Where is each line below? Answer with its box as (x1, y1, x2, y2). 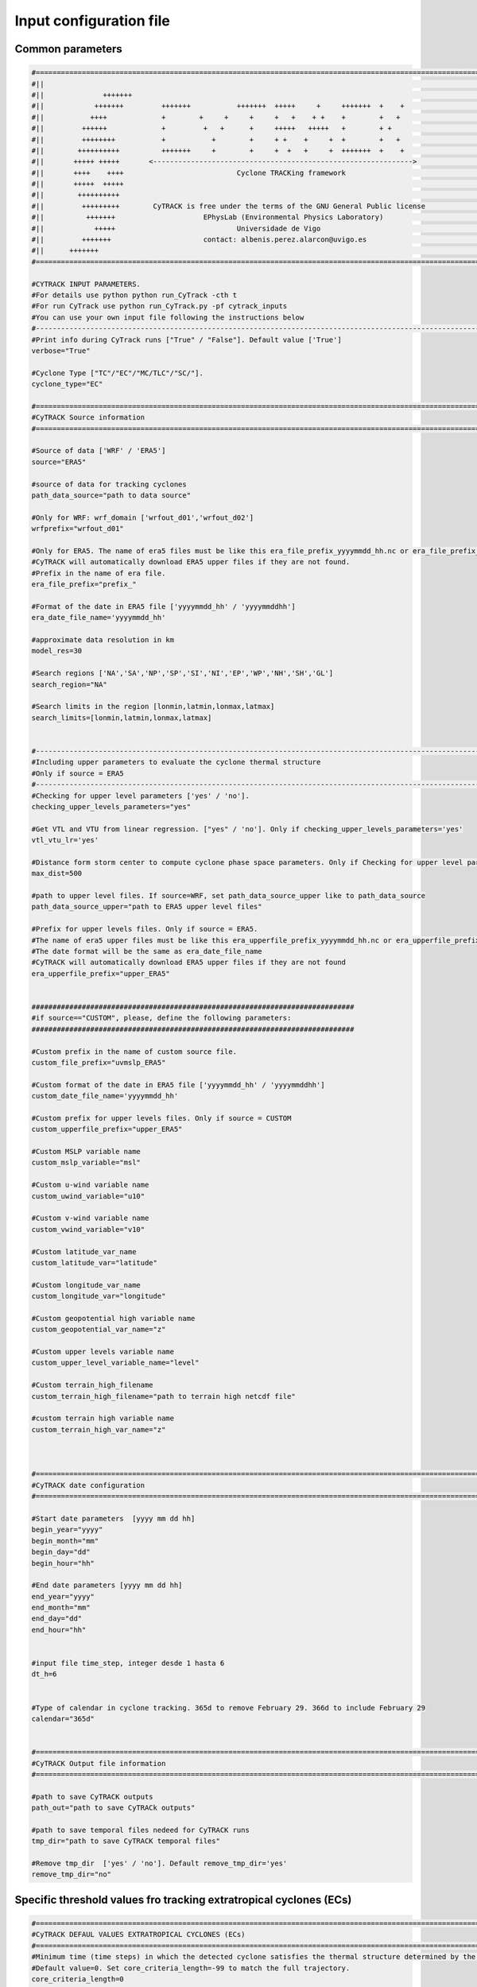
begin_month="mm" (31, 1536, 99, 1545)
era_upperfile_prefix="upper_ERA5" (31, 969, 170, 978)
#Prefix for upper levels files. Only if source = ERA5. (31, 924, 258, 934)
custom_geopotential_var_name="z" (31, 1325, 166, 1334)
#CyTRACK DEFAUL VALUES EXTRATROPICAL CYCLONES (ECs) (31, 1930, 246, 1939)
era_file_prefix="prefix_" (31, 580, 137, 589)
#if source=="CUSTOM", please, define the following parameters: (31, 1013, 292, 1023)
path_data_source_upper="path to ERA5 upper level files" (31, 902, 262, 912)
